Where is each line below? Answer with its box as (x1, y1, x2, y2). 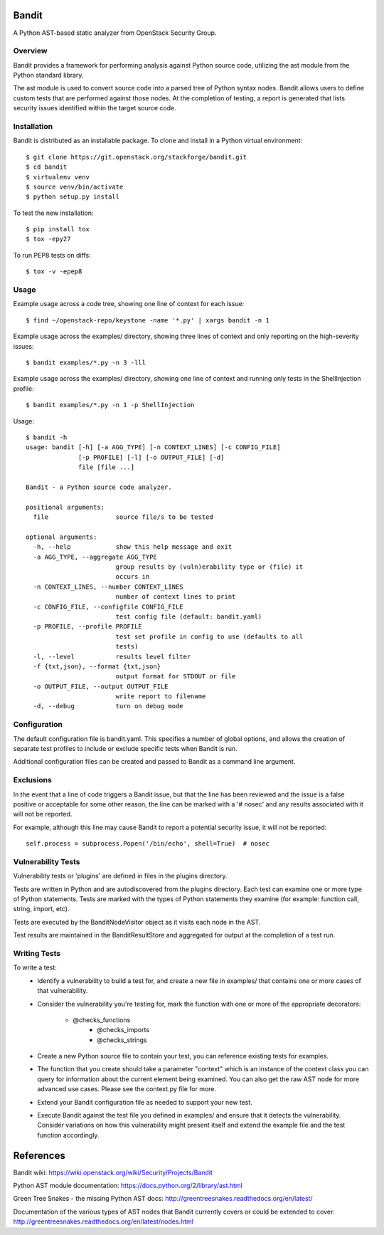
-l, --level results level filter (33, 652, 191, 661)
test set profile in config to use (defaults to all (115, 632, 304, 641)
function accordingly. (37, 1130, 100, 1139)
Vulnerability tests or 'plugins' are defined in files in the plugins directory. (13, 872, 228, 881)
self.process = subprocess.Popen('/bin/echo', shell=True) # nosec (26, 840, 270, 848)
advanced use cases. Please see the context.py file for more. (37, 1085, 217, 1093)
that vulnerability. (37, 987, 88, 995)
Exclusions (13, 775, 53, 785)
